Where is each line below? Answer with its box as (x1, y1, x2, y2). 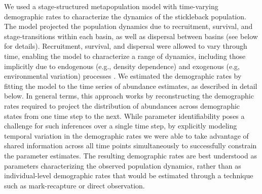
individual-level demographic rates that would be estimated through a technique (4, 170, 253, 181)
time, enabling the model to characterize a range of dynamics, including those (4, 50, 246, 61)
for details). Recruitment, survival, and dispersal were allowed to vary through (4, 41, 247, 51)
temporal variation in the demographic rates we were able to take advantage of (4, 130, 249, 141)
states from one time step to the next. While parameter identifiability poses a (4, 110, 245, 121)
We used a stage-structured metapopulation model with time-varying (4, 1, 218, 11)
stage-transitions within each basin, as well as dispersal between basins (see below (4, 30, 258, 41)
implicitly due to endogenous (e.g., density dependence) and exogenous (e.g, (4, 60, 240, 71)
